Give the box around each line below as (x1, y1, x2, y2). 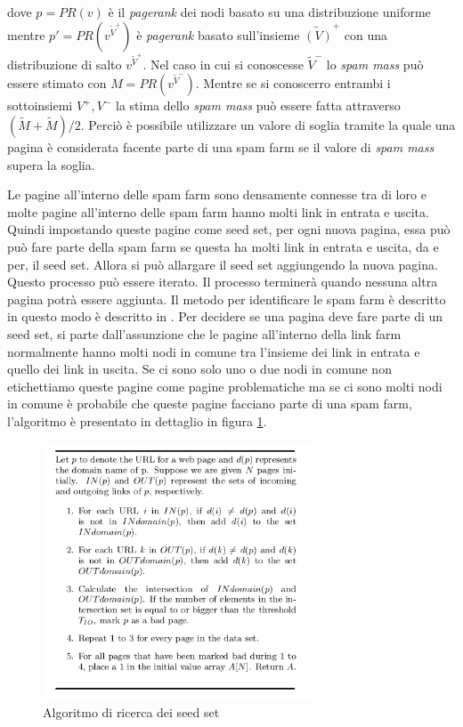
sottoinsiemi (7, 96, 73, 115)
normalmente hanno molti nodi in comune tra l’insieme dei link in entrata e (7, 342, 420, 360)
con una (344, 25, 388, 44)
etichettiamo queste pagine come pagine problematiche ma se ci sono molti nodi (7, 376, 443, 395)
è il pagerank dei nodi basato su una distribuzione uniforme (108, 3, 431, 20)
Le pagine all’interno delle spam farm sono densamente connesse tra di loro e (7, 185, 426, 204)
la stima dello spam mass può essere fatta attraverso (115, 96, 401, 115)
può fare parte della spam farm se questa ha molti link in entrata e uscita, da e (7, 237, 439, 255)
